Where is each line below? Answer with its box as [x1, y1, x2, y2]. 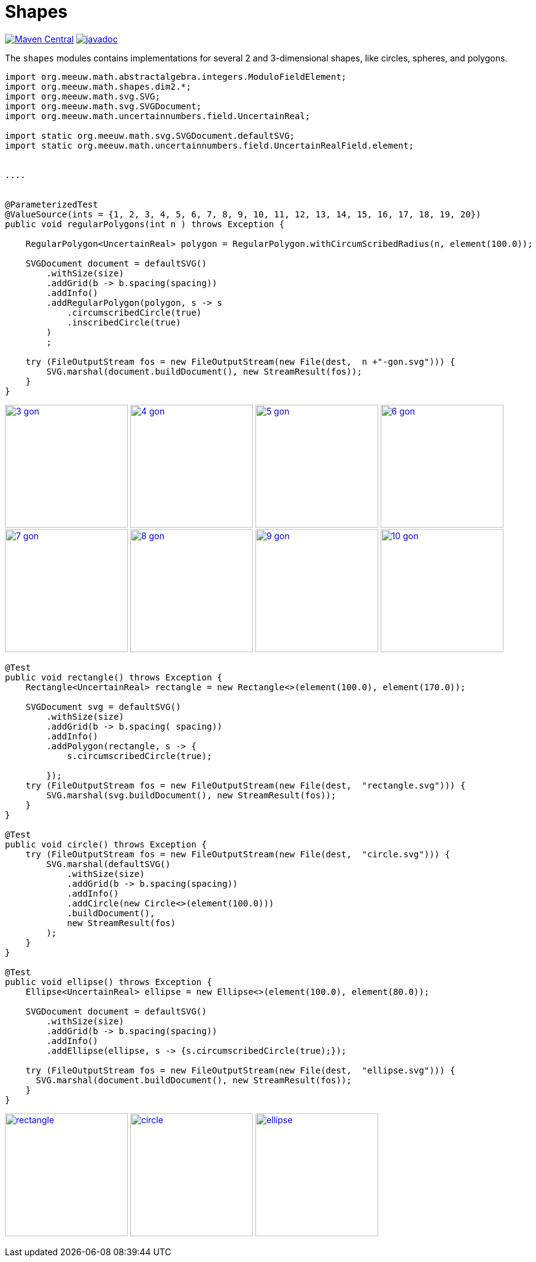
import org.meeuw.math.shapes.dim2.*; [5, 81, 192, 92]
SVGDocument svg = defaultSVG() [25, 701, 181, 712]
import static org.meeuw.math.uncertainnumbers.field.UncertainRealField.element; [5, 140, 414, 150]
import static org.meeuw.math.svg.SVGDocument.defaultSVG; [5, 130, 295, 141]
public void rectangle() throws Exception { [5, 672, 223, 682]
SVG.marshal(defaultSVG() [46, 859, 171, 869]
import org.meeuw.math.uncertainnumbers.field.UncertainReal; [5, 111, 311, 121]
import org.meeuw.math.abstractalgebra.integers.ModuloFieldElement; [5, 71, 347, 82]
